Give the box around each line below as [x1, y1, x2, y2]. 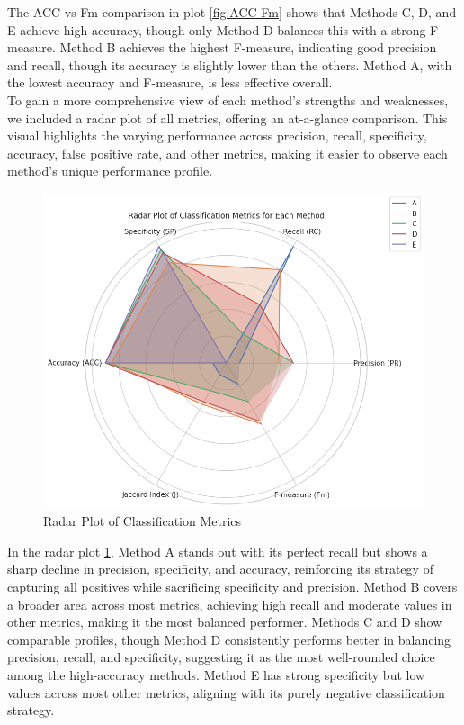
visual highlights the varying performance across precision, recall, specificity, [7, 126, 427, 145]
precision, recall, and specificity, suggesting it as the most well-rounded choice [7, 648, 435, 666]
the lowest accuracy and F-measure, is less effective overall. [7, 73, 333, 92]
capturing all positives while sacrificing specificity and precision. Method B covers [7, 577, 458, 596]
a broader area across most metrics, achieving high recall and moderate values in [7, 594, 452, 613]
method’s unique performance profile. [7, 161, 213, 180]
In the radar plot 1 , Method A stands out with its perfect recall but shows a [7, 541, 428, 560]
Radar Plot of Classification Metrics [43, 512, 242, 530]
